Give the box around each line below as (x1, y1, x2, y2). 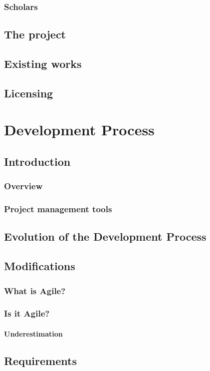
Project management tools (4, 203, 112, 215)
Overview (4, 180, 43, 192)
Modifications (4, 258, 75, 274)
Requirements (4, 353, 77, 368)
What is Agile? (4, 284, 66, 297)
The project (4, 26, 66, 42)
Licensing (4, 85, 53, 100)
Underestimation (4, 328, 63, 339)
